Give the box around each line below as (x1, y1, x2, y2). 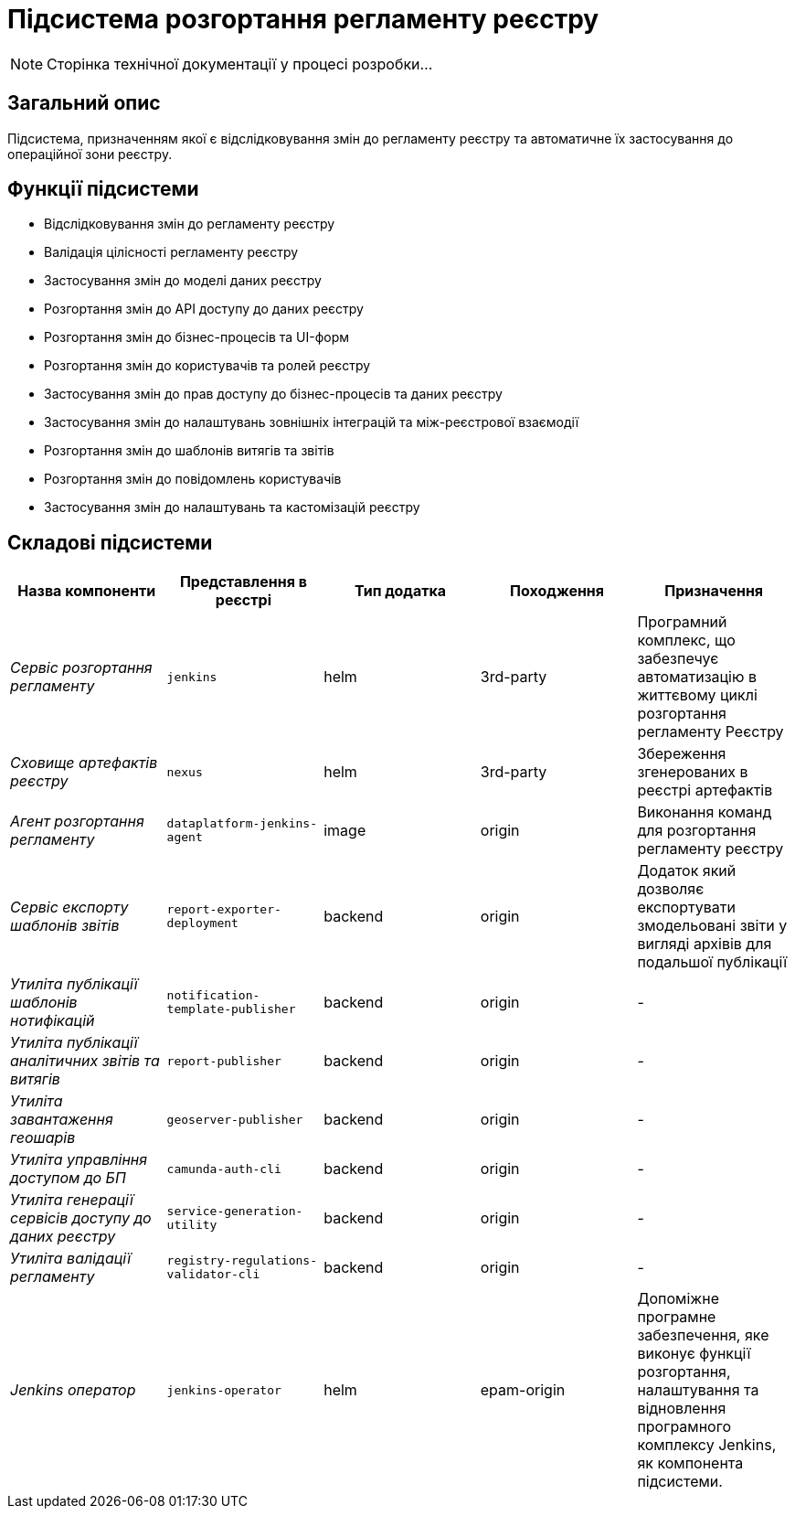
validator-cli (166, 1267, 260, 1282)
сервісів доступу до (10, 1209, 152, 1228)
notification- (166, 988, 260, 1003)
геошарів (10, 1128, 76, 1148)
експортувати (637, 898, 736, 917)
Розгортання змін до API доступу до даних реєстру (44, 301, 364, 317)
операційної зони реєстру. (7, 145, 173, 162)
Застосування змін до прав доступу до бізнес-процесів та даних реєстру (44, 386, 503, 402)
